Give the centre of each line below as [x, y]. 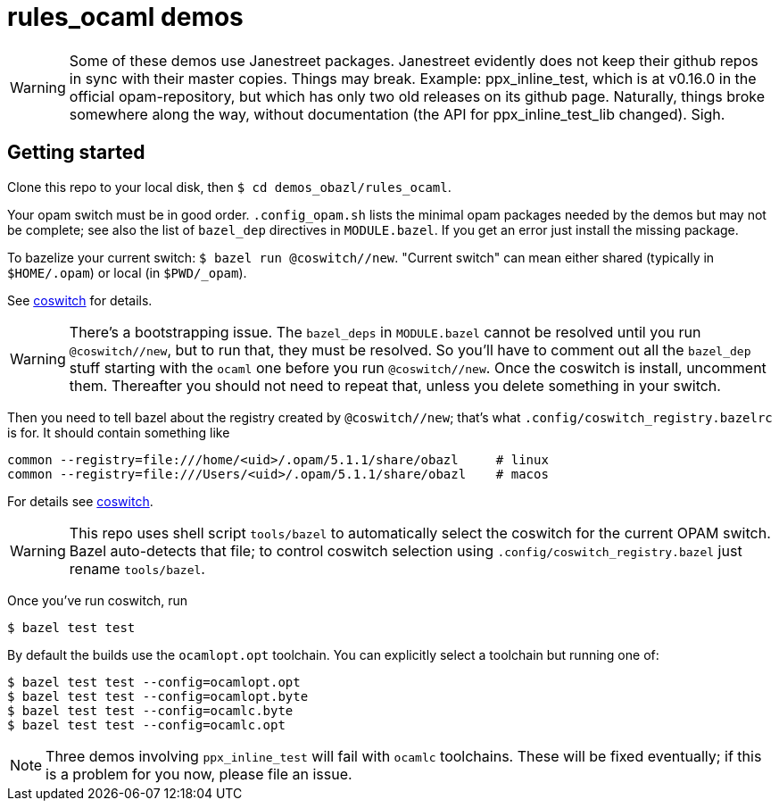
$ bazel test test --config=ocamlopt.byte [158, 696]
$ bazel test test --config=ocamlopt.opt [154, 682]
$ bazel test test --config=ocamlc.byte [150, 710]
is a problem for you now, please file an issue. [199, 774]
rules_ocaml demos [125, 17]
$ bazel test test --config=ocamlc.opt [146, 725]
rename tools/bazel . [137, 568]
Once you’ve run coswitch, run [97, 600]
